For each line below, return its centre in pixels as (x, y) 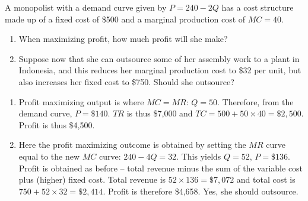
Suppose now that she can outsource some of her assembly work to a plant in (159, 58)
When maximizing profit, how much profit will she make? (123, 39)
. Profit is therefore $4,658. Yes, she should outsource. (201, 191)
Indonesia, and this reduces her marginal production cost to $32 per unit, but (160, 70)
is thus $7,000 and (160, 113)
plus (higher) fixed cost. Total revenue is (92, 179)
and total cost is (266, 179)
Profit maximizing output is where (81, 101)
